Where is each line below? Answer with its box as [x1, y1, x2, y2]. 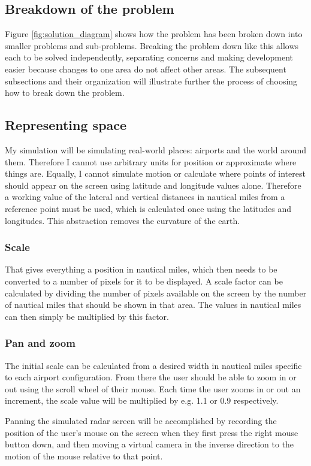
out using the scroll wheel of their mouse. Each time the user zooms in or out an [5, 382, 301, 395]
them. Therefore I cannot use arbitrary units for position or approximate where [5, 155, 297, 168]
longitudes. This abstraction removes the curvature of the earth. [5, 214, 240, 226]
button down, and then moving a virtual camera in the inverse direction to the [5, 438, 294, 450]
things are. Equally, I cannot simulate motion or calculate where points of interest [5, 167, 306, 180]
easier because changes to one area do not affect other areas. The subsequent [5, 62, 286, 75]
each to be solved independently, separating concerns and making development [5, 51, 293, 63]
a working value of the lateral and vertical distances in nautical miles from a [5, 190, 285, 203]
